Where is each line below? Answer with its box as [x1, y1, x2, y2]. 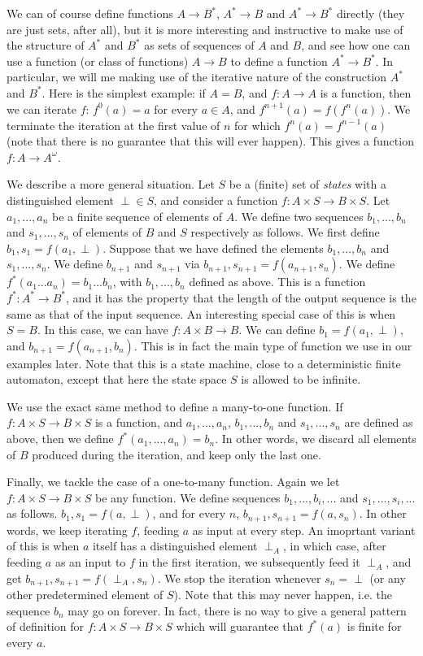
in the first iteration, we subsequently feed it [138, 554, 360, 571]
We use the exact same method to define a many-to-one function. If [7, 398, 343, 415]
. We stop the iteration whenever [157, 569, 321, 586]
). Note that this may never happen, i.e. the [173, 586, 392, 603]
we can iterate [7, 100, 76, 117]
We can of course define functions [7, 5, 173, 21]
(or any [369, 569, 406, 586]
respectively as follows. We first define [190, 224, 380, 241]
